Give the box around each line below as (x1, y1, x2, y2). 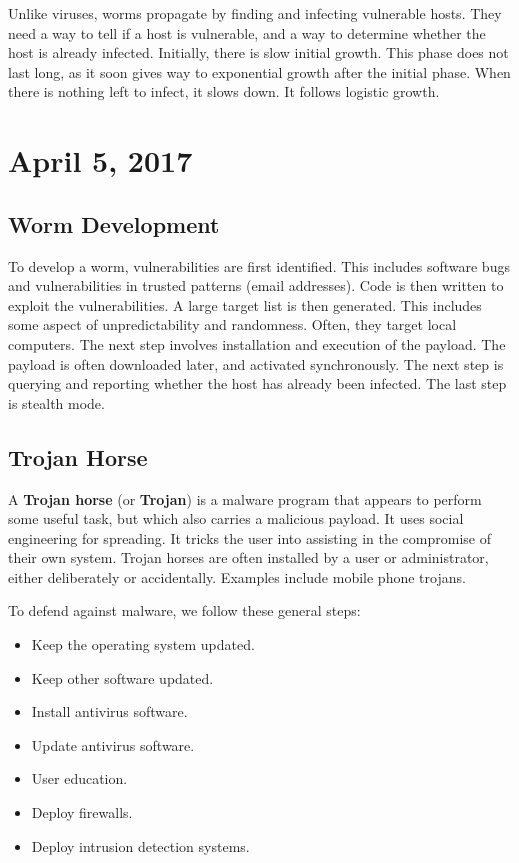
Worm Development (8, 208, 220, 239)
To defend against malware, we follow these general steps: (8, 600, 361, 621)
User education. (31, 768, 128, 789)
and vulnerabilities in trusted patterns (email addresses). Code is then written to (8, 275, 504, 296)
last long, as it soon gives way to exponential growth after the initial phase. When (8, 61, 511, 82)
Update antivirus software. (31, 734, 195, 755)
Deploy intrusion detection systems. (31, 835, 250, 856)
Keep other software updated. (31, 667, 214, 688)
